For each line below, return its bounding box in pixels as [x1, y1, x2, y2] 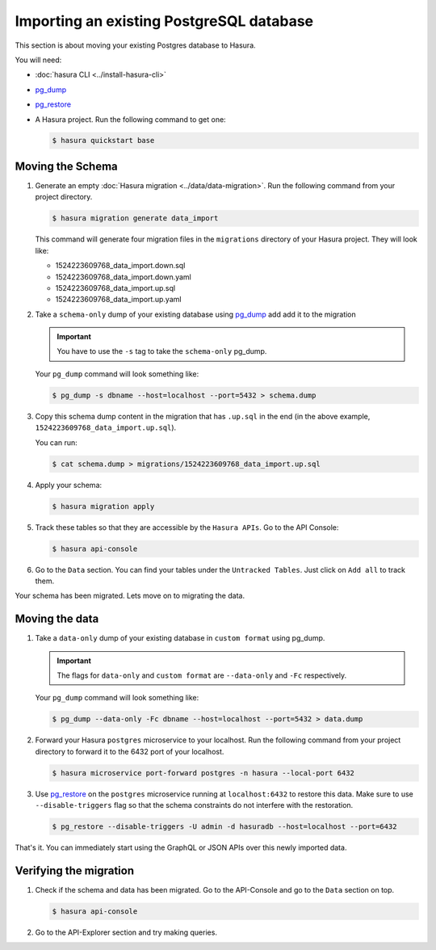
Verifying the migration [15, 864, 135, 877]
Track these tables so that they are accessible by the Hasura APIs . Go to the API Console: [35, 522, 339, 532]
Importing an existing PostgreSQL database [15, 12, 314, 30]
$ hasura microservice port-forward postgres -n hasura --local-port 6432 [52, 768, 355, 777]
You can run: [35, 437, 78, 448]
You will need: [15, 55, 62, 65]
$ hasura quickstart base [52, 136, 155, 145]
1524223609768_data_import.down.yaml [55, 271, 191, 282]
